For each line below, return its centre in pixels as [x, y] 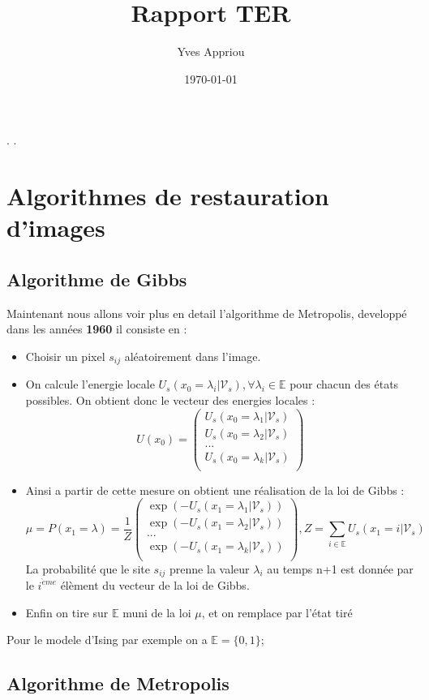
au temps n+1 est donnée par [340, 568]
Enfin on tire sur [67, 612]
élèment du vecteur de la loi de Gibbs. [155, 584]
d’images [56, 228]
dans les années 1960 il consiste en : [97, 329]
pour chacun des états [344, 384]
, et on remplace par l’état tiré [277, 612]
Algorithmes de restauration [168, 196]
